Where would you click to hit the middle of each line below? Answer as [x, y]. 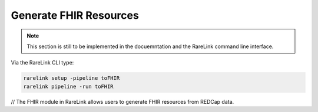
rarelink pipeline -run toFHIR [69, 86]
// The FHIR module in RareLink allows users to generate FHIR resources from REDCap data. [122, 101]
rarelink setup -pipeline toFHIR [72, 78]
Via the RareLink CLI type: [42, 63]
